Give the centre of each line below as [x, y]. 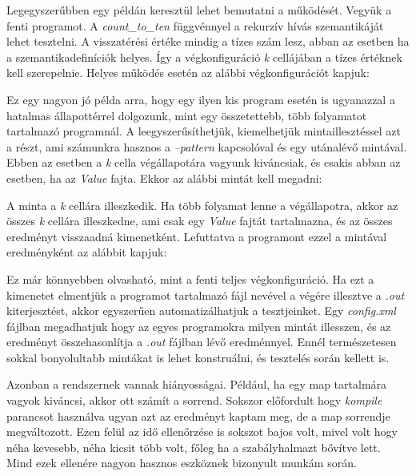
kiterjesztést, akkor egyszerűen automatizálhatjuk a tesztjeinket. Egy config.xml [201, 311]
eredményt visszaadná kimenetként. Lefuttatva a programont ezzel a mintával [197, 236]
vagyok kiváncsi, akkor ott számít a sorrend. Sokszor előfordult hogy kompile [194, 400]
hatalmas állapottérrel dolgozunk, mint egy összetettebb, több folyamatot [187, 115]
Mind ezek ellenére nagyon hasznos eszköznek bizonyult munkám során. [182, 463]
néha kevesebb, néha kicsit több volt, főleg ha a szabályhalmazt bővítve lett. [194, 447]
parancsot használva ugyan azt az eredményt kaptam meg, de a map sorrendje [198, 415]
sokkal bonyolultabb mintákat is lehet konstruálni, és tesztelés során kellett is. [198, 357]
